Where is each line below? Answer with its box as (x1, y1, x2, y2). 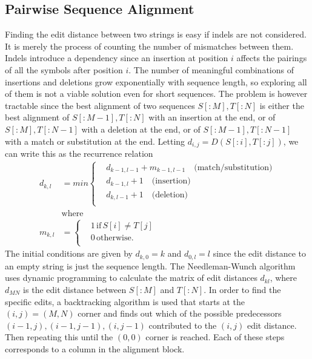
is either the (259, 99, 304, 111)
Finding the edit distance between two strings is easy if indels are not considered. (5, 28, 307, 41)
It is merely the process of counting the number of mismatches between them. (5, 39, 294, 52)
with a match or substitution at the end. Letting (5, 134, 185, 147)
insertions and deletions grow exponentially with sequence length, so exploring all (5, 75, 307, 88)
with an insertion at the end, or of (148, 111, 276, 124)
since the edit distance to (213, 247, 307, 260)
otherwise (96, 233, 131, 242)
